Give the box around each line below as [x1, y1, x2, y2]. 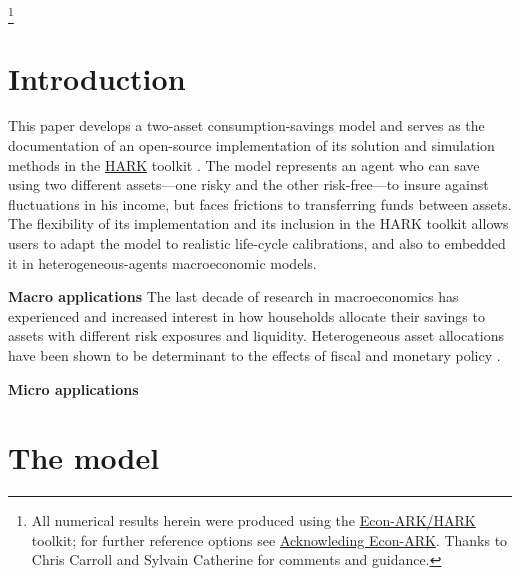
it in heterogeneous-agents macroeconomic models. [8, 252, 317, 273]
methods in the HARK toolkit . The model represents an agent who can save [8, 154, 480, 175]
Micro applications [8, 378, 139, 399]
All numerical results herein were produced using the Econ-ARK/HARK [31, 510, 476, 531]
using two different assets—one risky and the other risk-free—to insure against [8, 174, 489, 195]
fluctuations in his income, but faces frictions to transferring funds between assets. [8, 193, 512, 214]
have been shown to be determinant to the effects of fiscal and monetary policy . [8, 344, 501, 365]
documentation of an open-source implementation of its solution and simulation [8, 135, 495, 156]
